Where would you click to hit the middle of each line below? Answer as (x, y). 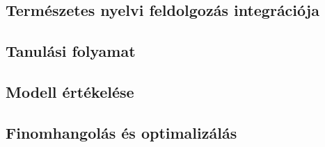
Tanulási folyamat (71, 51)
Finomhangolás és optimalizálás (121, 132)
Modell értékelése (70, 91)
